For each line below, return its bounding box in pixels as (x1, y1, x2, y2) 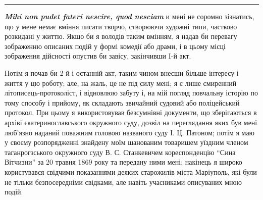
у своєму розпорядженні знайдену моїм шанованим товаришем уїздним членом (5, 137, 248, 147)
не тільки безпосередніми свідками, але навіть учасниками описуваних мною (5, 176, 242, 187)
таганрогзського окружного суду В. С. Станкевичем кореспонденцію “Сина (5, 146, 236, 157)
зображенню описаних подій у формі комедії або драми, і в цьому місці (5, 40, 226, 51)
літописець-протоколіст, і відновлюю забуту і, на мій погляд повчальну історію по (5, 87, 258, 98)
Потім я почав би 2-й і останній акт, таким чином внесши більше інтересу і (5, 67, 239, 78)
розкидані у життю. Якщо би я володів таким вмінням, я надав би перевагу (5, 31, 237, 41)
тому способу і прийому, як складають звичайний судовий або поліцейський (5, 97, 240, 108)
